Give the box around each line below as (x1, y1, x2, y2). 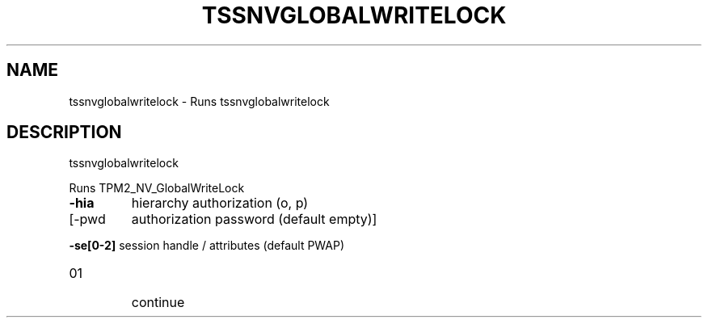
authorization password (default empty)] (131, 211, 377, 228)
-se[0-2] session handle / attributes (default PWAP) (69, 238, 345, 253)
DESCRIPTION (6, 122, 122, 143)
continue (131, 294, 185, 311)
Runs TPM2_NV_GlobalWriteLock (69, 181, 245, 196)
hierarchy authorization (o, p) (131, 195, 309, 212)
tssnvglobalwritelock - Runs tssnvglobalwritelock (69, 94, 330, 108)
